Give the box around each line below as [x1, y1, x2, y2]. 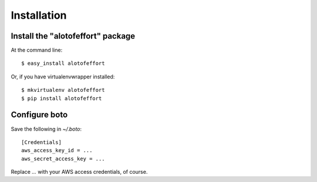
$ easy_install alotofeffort [21, 60, 105, 67]
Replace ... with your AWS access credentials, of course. [11, 169, 148, 176]
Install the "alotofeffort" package [11, 31, 136, 41]
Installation [11, 9, 67, 22]
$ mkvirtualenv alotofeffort [21, 87, 105, 94]
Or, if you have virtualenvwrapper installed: [11, 73, 115, 80]
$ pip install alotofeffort [21, 95, 102, 102]
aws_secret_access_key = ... [21, 155, 105, 162]
